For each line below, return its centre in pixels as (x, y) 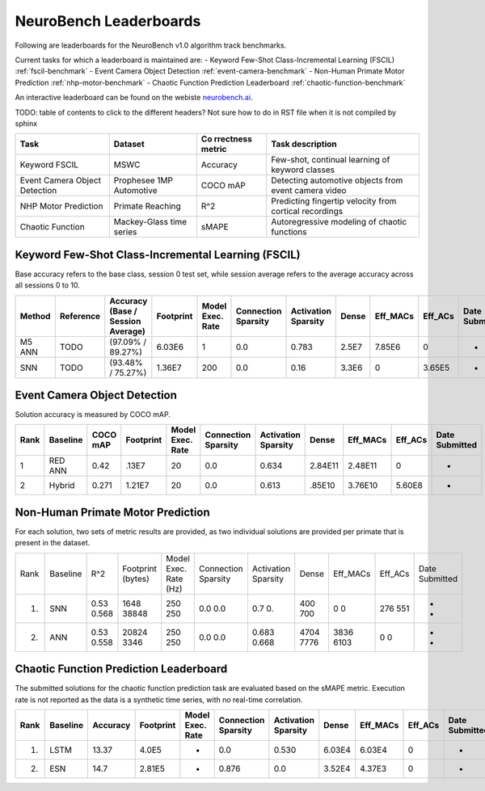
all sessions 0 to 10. (48, 285)
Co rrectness (226, 139)
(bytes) (136, 579)
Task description (304, 144)
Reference (80, 316)
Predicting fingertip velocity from (334, 201)
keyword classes (303, 170)
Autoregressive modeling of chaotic (339, 222)
